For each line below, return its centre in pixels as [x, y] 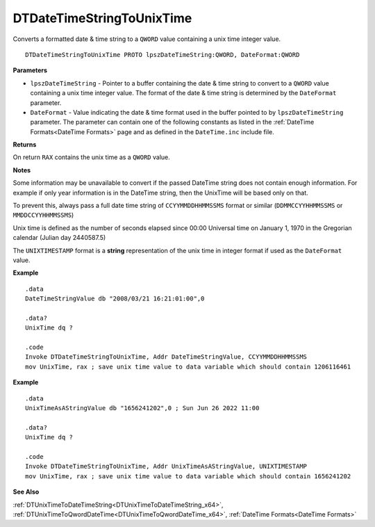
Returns [25, 145]
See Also [26, 492]
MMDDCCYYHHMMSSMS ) [43, 215]
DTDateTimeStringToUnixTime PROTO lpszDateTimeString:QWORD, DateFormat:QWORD [162, 55]
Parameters [30, 70]
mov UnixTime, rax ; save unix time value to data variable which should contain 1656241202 [188, 476]
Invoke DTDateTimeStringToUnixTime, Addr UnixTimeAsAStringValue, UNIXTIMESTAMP [166, 467]
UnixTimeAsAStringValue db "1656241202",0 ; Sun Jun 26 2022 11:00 [142, 408]
